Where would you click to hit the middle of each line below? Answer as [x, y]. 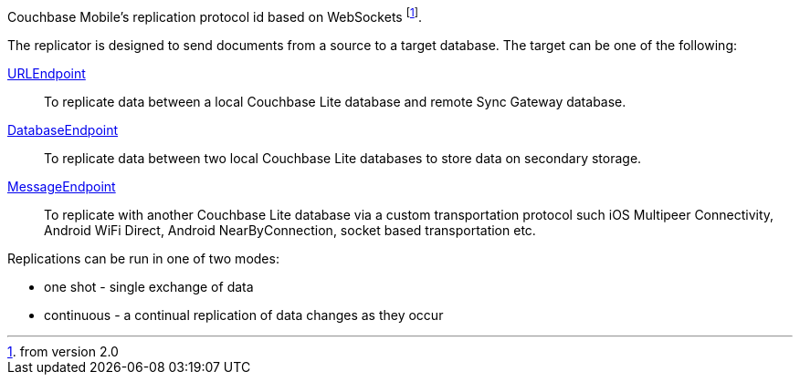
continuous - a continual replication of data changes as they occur [244, 315]
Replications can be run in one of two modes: [143, 258]
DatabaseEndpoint [63, 129]
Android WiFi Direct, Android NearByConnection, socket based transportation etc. [290, 230]
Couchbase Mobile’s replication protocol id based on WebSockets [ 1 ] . [215, 15]
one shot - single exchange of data [149, 286]
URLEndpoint [47, 73]
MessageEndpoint [62, 186]
